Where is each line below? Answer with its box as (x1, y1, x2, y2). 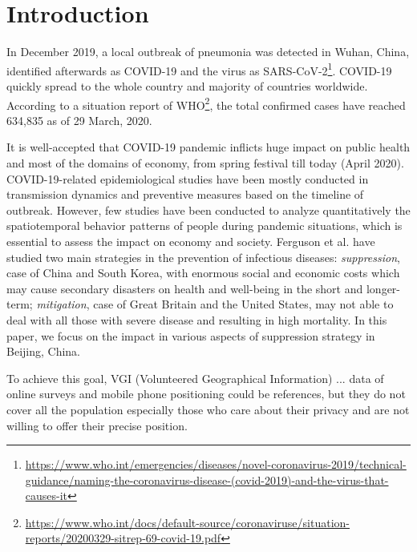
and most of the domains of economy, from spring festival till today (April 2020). (6, 155, 404, 171)
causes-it (25, 487, 68, 504)
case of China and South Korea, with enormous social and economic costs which (6, 264, 400, 281)
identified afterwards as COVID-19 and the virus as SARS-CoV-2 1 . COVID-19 (6, 59, 392, 79)
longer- (366, 280, 400, 296)
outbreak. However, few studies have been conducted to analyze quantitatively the (6, 201, 411, 218)
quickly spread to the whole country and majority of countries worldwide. (6, 77, 368, 94)
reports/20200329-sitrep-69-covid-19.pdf (25, 530, 221, 546)
